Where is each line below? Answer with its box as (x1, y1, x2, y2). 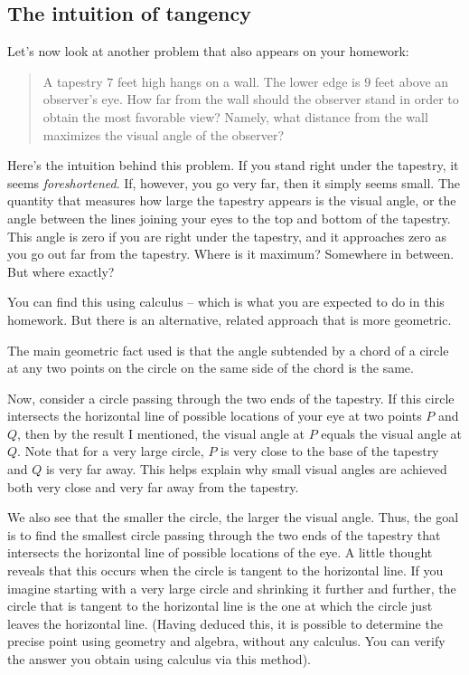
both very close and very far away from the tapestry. (7, 477, 299, 496)
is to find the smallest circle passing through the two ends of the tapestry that (7, 525, 441, 544)
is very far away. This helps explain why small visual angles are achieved (45, 460, 447, 479)
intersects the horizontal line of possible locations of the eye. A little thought (7, 543, 433, 562)
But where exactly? (7, 261, 115, 280)
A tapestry (42, 71, 103, 90)
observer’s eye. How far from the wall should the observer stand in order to (42, 90, 459, 109)
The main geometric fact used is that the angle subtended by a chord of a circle (7, 340, 449, 359)
